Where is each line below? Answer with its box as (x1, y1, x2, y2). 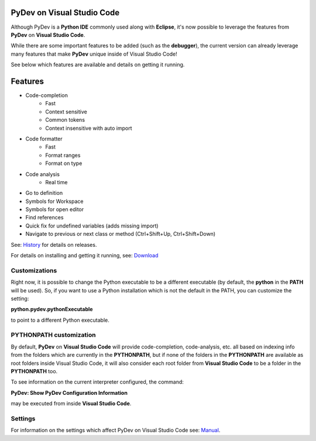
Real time (45, 178, 68, 185)
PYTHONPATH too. (11, 368, 58, 375)
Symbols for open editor (25, 206, 84, 213)
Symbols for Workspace (25, 198, 84, 205)
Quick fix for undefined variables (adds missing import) (25, 222, 159, 229)
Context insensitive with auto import (45, 125, 132, 132)
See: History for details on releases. (11, 241, 97, 248)
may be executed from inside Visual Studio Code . (11, 400, 132, 407)
